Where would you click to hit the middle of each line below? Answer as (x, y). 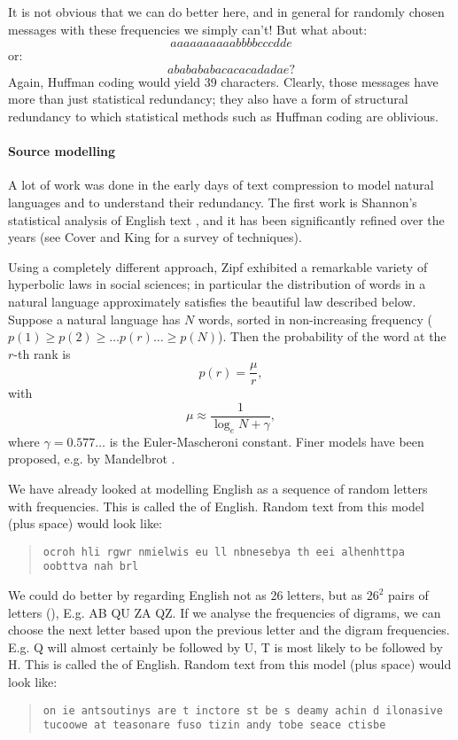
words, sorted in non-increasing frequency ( (315, 319)
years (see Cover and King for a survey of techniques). (155, 237)
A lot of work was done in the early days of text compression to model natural (221, 185)
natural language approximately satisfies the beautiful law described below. (212, 301)
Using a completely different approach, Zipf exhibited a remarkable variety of (218, 266)
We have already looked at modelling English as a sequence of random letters (218, 488)
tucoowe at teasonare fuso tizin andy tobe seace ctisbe (214, 725)
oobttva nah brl (91, 567)
